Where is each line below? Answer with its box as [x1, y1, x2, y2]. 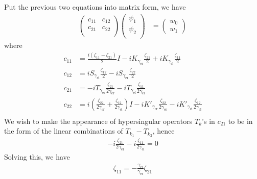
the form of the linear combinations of [4, 125, 123, 136]
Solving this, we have [4, 151, 70, 162]
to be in [228, 115, 253, 126]
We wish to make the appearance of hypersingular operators [4, 115, 193, 126]
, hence [152, 125, 175, 136]
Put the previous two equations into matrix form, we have [4, 2, 186, 12]
